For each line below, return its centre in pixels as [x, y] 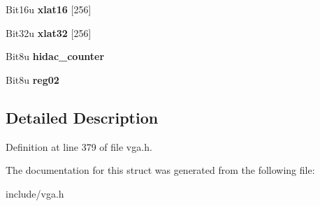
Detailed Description [82, 117]
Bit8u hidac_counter [55, 56]
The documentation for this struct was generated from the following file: [160, 170]
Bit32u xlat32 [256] [49, 32]
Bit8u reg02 [32, 79]
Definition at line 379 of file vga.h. [79, 146]
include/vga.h [35, 193]
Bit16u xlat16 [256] [49, 9]
